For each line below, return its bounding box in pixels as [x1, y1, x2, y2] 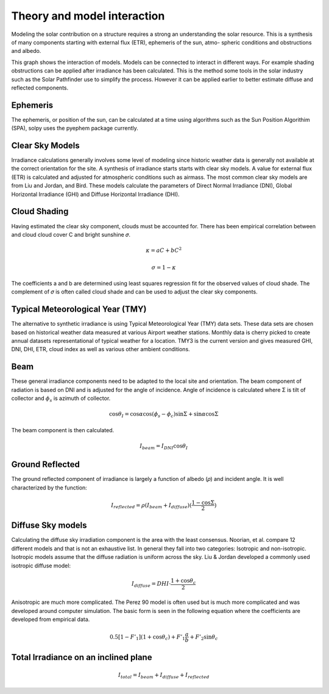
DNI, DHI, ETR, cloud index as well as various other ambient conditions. [11, 346, 190, 353]
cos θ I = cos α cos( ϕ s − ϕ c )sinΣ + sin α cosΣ [108, 411, 219, 419]
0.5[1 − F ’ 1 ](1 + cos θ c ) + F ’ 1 [110, 633, 185, 642]
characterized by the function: [11, 484, 88, 491]
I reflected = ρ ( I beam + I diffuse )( [110, 502, 192, 510]
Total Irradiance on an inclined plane [11, 652, 152, 662]
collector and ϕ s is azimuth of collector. [11, 394, 111, 403]
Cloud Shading [11, 206, 69, 217]
